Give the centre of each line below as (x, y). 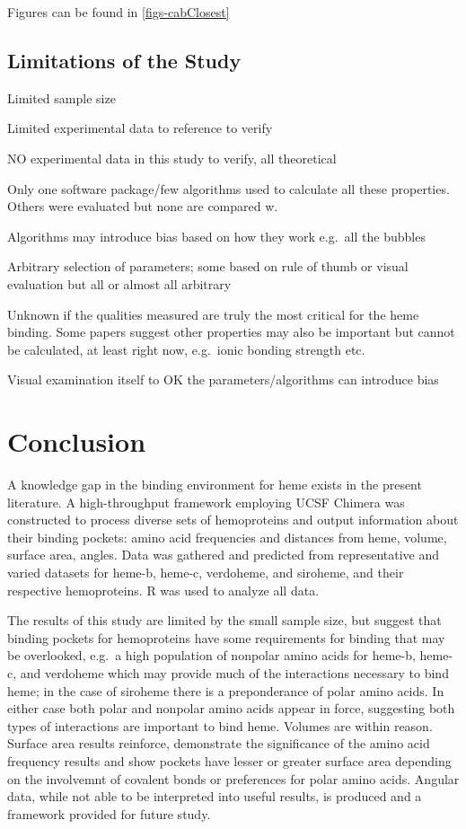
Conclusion (77, 441)
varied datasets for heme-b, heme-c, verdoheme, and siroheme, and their (206, 573)
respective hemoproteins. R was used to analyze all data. (163, 590)
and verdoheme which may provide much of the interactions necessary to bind (234, 672)
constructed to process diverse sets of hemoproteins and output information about (233, 520)
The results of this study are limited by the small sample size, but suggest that (224, 620)
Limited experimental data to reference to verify (140, 128)
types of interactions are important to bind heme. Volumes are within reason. (220, 725)
